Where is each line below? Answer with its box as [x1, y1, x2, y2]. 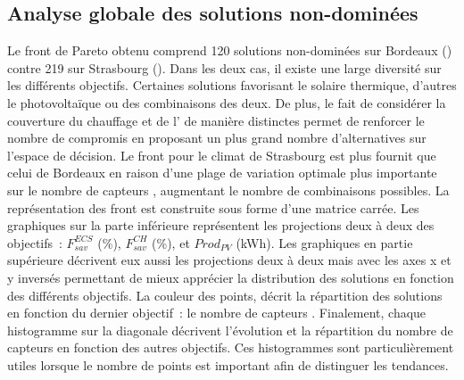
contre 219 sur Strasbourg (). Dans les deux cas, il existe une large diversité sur [7, 58, 442, 77]
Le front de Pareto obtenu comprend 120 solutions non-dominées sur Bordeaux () [7, 41, 452, 60]
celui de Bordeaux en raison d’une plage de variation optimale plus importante [7, 163, 437, 182]
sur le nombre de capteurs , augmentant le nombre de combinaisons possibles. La [7, 180, 450, 199]
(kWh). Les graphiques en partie [236, 233, 413, 252]
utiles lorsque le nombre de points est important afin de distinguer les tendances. [7, 355, 449, 374]
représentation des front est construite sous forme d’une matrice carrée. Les [7, 198, 419, 217]
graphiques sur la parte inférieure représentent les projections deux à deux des [7, 216, 435, 235]
